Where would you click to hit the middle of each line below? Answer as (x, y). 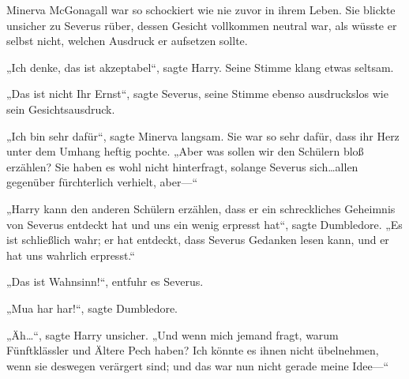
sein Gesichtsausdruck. (61, 109)
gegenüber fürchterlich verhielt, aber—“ (102, 182)
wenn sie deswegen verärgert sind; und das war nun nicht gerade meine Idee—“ (198, 365)
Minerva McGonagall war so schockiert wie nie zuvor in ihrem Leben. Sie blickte (201, 9)
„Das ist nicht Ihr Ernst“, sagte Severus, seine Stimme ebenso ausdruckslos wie (197, 94)
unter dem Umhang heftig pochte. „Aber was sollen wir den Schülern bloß (185, 151)
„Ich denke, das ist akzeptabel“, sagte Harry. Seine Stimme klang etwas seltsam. (200, 67)
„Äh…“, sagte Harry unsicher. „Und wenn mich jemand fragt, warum (173, 334)
